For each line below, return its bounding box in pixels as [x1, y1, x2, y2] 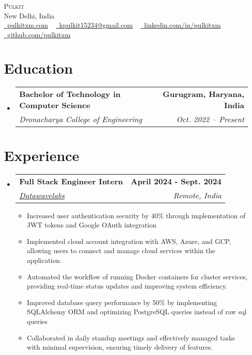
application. [27, 255, 62, 265]
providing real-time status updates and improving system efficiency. [27, 281, 228, 291]
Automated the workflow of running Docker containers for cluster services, [27, 271, 248, 281]
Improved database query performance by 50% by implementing [27, 297, 217, 307]
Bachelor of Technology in [19, 88, 121, 99]
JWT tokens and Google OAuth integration [27, 220, 157, 230]
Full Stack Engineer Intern [19, 175, 123, 187]
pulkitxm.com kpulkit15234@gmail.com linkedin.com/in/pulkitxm [7, 20, 221, 30]
